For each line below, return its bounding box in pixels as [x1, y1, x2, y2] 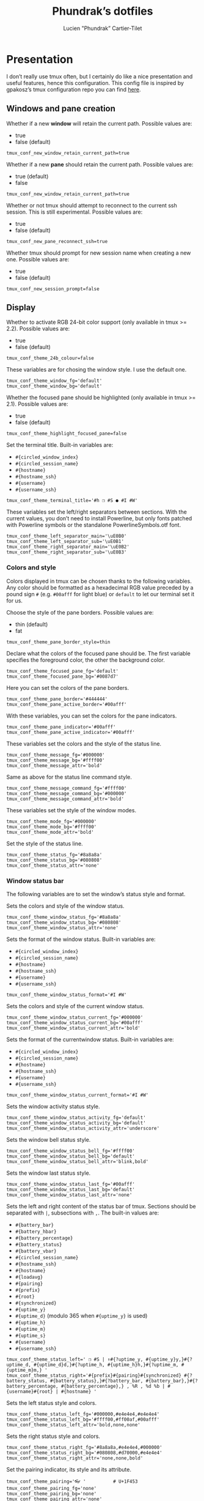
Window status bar [6, 877, 64, 885]
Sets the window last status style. [6, 1169, 91, 1177]
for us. [6, 597, 23, 604]
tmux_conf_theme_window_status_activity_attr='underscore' [6, 1125, 160, 1131]
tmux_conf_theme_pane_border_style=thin [6, 638, 111, 645]
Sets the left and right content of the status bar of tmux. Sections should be [6, 1202, 197, 1210]
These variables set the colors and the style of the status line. [6, 739, 162, 747]
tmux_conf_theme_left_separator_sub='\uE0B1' [6, 539, 124, 545]
